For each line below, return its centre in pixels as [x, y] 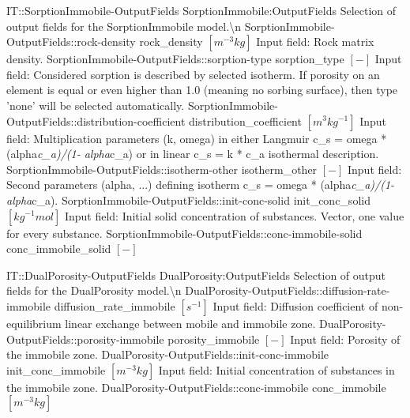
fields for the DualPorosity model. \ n [94, 290]
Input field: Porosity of [345, 339]
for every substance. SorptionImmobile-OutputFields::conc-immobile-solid [184, 233]
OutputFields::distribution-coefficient [96, 121]
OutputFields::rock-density [71, 41]
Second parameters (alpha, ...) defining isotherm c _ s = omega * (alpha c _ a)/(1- [201, 185]
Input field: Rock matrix [315, 41]
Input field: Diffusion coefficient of [295, 305]
